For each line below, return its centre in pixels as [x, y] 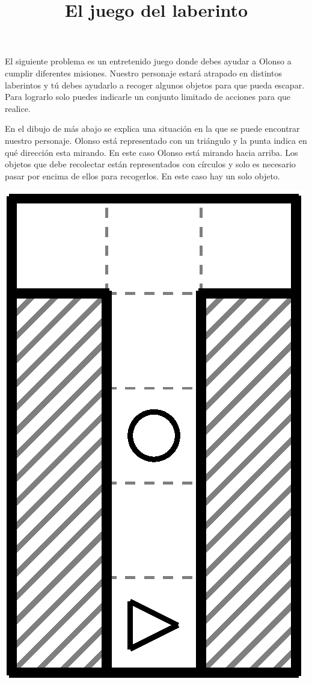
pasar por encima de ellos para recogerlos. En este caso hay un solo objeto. [142, 175]
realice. [18, 108]
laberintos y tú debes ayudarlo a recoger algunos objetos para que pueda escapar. [155, 85]
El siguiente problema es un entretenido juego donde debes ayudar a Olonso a [148, 61]
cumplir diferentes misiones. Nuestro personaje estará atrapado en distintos [143, 73]
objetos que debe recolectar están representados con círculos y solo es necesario [150, 164]
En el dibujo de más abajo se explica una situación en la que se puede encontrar [152, 129]
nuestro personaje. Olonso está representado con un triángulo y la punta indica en [156, 140]
